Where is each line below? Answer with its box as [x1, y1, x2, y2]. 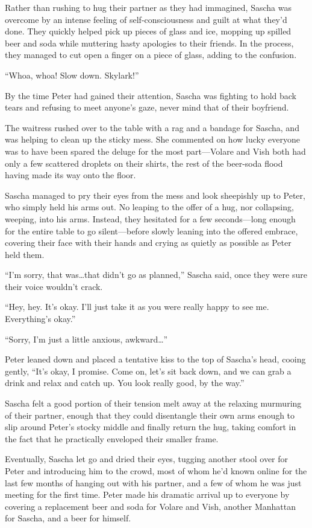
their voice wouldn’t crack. [5, 280, 103, 292]
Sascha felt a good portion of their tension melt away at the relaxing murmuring [5, 397, 302, 410]
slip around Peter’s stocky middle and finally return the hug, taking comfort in [5, 420, 296, 433]
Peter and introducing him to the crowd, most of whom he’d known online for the [5, 465, 307, 477]
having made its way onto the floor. [5, 169, 136, 181]
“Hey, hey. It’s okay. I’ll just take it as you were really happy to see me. [5, 300, 269, 313]
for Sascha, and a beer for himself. [5, 512, 131, 524]
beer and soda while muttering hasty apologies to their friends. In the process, [5, 36, 294, 49]
